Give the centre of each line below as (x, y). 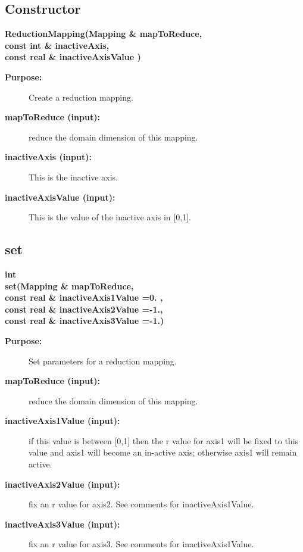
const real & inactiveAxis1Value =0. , (84, 297)
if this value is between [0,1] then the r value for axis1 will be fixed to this (164, 440)
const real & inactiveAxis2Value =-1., (84, 309)
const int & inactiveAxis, (57, 45)
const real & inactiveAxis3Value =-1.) (85, 321)
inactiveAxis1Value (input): (63, 421)
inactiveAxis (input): (48, 157)
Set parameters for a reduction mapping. (103, 361)
